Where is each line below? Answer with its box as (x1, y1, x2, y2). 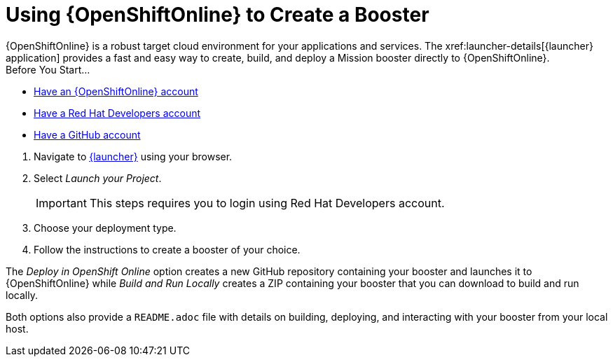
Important (36, 195, 87, 210)
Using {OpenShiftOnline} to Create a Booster (6, 3, 429, 27)
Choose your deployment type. (34, 221, 177, 234)
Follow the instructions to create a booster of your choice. (34, 243, 301, 256)
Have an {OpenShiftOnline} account (34, 85, 198, 97)
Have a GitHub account (34, 128, 141, 141)
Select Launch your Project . (34, 172, 162, 184)
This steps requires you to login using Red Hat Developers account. (89, 195, 445, 210)
